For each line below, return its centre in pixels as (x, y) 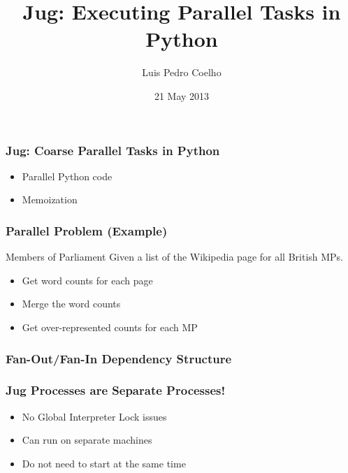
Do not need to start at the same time (104, 463)
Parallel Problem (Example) (87, 230)
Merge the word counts (71, 304)
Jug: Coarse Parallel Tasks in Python (113, 150)
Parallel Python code (67, 176)
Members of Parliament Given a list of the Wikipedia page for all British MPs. (175, 257)
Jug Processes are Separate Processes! (116, 390)
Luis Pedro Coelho (182, 72)
